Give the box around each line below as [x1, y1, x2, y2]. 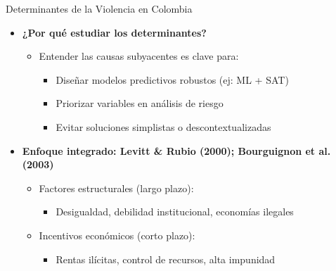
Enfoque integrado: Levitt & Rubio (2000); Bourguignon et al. [22, 143, 331, 158]
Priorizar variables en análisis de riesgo [56, 96, 224, 111]
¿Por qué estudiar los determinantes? [22, 25, 207, 39]
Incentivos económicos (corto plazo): [39, 227, 195, 242]
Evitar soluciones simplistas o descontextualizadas [56, 119, 271, 134]
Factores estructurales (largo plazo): [39, 180, 194, 195]
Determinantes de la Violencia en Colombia [6, 1, 193, 15]
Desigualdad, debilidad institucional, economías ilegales [56, 204, 294, 219]
